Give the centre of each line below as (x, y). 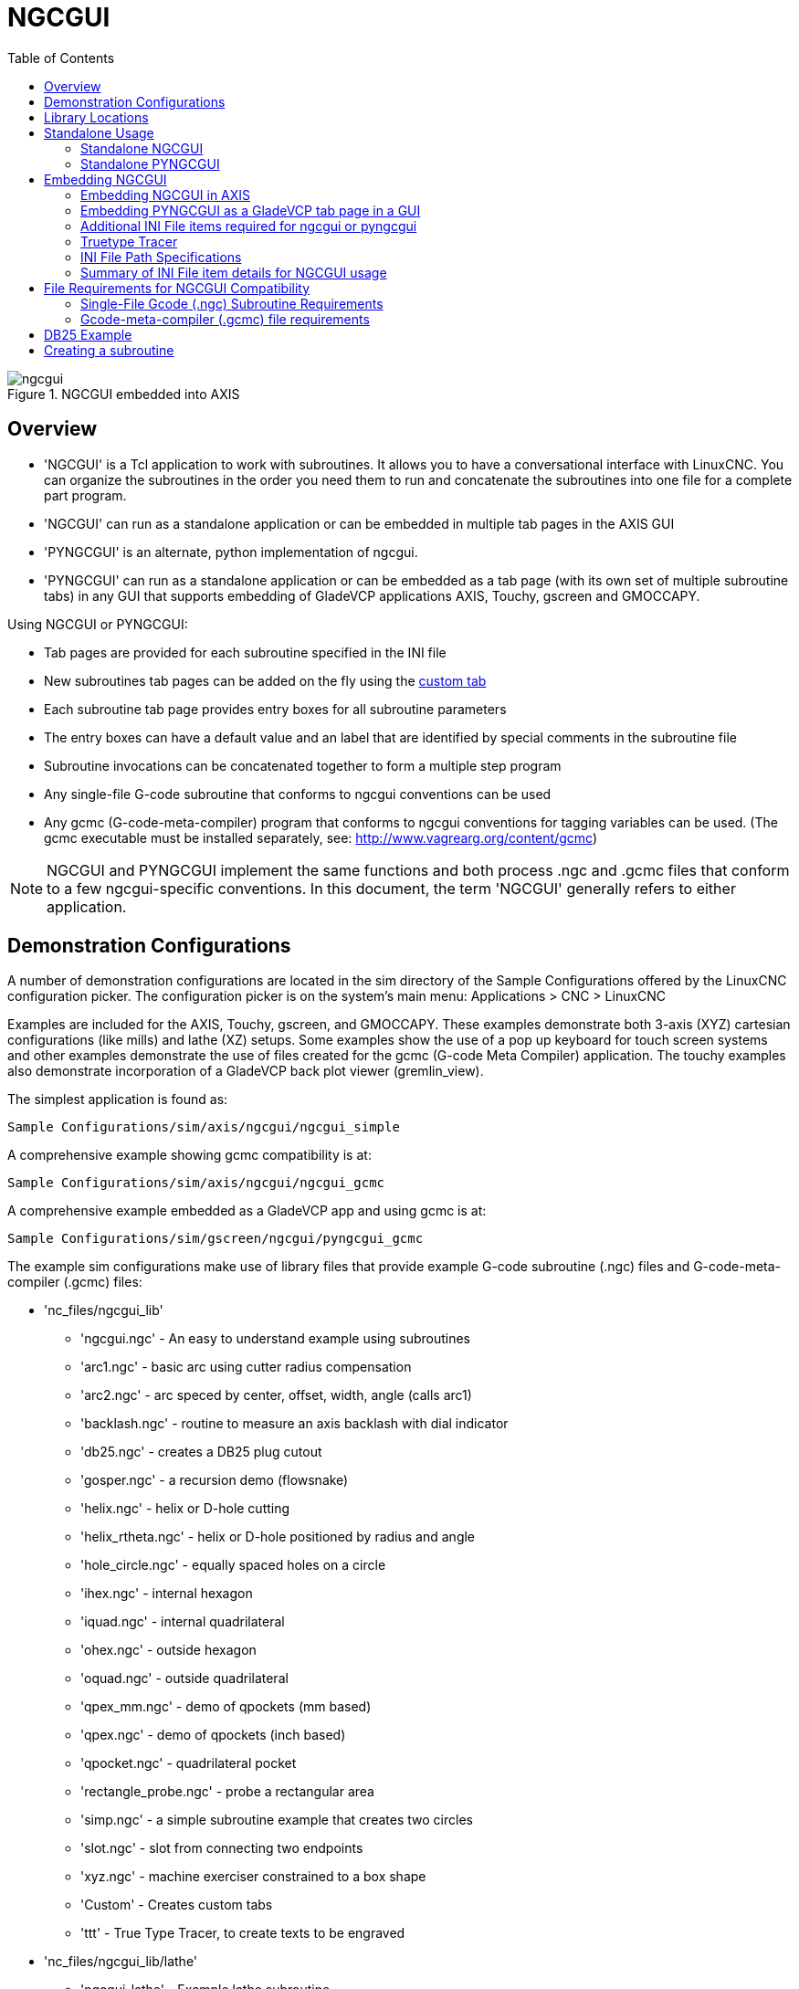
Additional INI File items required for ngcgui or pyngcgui (249, 226)
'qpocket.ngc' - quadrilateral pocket (189, 1763)
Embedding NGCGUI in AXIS (166, 195)
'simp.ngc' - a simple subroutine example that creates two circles (277, 1820)
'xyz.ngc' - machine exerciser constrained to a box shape (253, 1877)
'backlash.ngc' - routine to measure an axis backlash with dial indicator (294, 1424)
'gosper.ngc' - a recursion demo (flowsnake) (215, 1480)
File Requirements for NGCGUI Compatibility (177, 288)
